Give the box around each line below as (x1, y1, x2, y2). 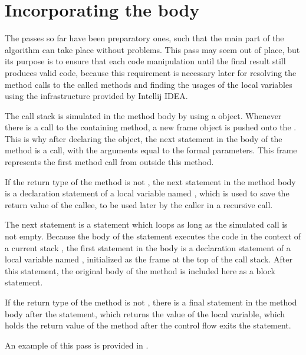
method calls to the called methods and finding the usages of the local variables (5, 78, 292, 90)
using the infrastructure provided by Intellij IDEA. (5, 90, 188, 102)
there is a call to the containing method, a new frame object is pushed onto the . (5, 121, 297, 133)
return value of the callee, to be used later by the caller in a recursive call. (5, 198, 273, 211)
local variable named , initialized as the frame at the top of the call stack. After (5, 253, 292, 265)
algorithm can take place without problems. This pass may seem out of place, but (5, 43, 300, 55)
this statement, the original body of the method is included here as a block (5, 264, 275, 277)
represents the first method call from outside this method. (5, 156, 214, 168)
